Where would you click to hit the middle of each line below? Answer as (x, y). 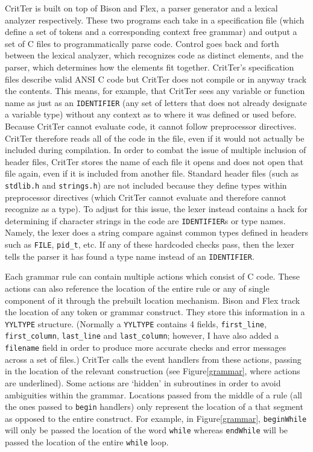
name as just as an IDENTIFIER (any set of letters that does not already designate (156, 102)
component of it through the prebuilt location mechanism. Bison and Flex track (153, 300)
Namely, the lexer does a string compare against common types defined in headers (156, 232)
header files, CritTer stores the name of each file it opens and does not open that (154, 161)
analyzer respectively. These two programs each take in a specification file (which (155, 20)
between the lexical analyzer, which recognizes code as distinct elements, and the (154, 55)
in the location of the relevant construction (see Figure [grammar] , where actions (153, 371)
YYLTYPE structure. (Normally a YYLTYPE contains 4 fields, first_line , (136, 323)
